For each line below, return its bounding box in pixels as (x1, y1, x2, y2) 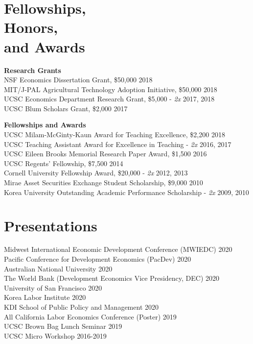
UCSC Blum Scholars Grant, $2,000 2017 (4, 103, 128, 113)
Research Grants (4, 65, 61, 75)
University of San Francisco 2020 (4, 282, 102, 293)
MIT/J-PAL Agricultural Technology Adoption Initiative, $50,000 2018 (4, 84, 217, 94)
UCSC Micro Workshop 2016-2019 (4, 330, 107, 341)
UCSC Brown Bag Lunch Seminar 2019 (4, 321, 122, 331)
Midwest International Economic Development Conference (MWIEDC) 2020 (4, 244, 232, 254)
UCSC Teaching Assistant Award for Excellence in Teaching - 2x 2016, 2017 (4, 139, 231, 149)
